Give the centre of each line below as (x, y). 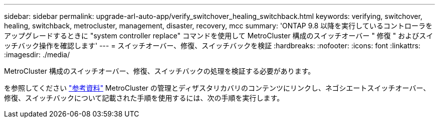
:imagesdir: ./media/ (37, 55)
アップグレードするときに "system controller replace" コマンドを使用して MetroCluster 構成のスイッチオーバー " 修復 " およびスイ (219, 36)
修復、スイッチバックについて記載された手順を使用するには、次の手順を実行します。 (144, 98)
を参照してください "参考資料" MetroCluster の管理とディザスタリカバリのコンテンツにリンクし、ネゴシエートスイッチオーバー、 (217, 88)
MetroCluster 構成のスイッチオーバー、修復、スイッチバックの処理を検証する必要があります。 (160, 71)
